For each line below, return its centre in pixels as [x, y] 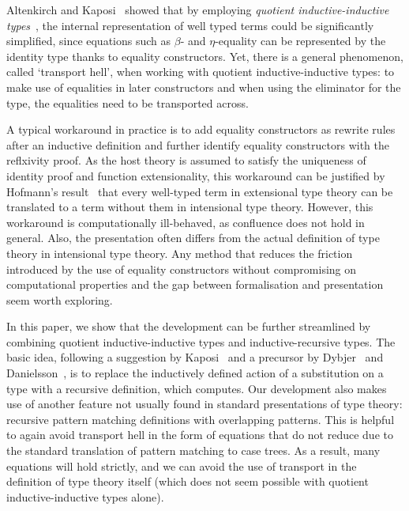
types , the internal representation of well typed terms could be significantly [190, 25]
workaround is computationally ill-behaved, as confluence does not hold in [186, 222]
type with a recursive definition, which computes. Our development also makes [197, 388]
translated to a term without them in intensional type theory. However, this [190, 207]
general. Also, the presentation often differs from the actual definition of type [193, 238]
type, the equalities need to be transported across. [128, 102]
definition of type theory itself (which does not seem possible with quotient [188, 481]
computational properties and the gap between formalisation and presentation [195, 284]
